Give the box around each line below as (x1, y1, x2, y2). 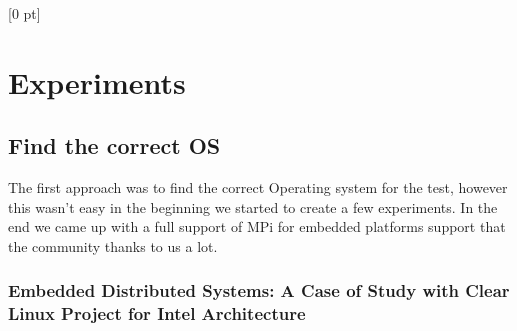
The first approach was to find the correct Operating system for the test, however (8, 177, 508, 198)
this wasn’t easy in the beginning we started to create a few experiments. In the (8, 196, 498, 217)
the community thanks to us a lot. (8, 235, 218, 256)
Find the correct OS (8, 130, 221, 161)
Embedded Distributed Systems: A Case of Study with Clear (8, 278, 510, 303)
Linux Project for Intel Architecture (8, 301, 306, 326)
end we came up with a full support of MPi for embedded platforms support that (8, 216, 506, 237)
